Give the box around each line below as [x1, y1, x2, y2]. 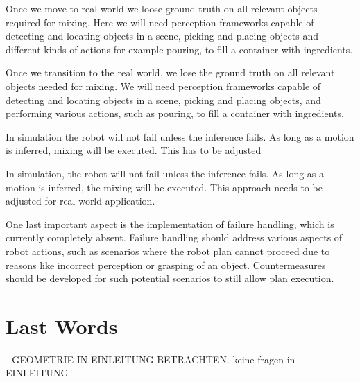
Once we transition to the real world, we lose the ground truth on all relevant [6, 65, 335, 80]
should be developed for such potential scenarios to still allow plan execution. [6, 271, 334, 286]
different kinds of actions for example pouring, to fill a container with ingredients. [6, 42, 353, 56]
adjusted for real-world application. [6, 193, 155, 208]
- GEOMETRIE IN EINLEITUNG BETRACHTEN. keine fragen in [6, 351, 295, 366]
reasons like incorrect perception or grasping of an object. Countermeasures [6, 257, 326, 272]
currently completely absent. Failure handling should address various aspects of [6, 230, 343, 245]
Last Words [6, 311, 118, 340]
